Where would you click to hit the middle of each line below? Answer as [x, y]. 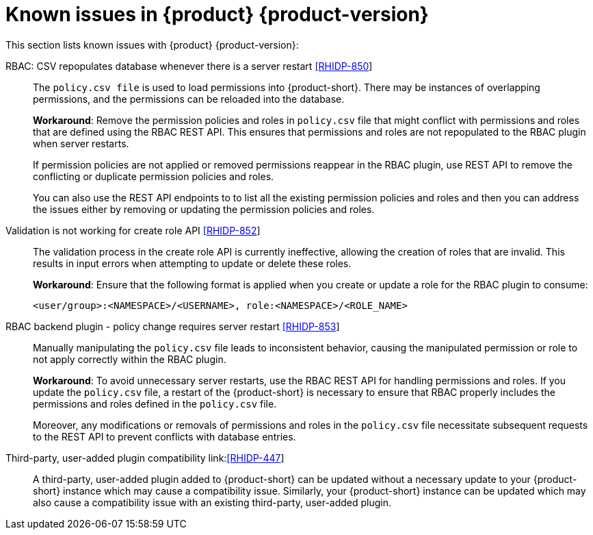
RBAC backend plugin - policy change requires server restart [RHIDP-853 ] [173, 326]
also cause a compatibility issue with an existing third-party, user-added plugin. [212, 502]
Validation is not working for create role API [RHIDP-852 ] [133, 230]
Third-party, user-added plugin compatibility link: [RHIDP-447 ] [145, 458]
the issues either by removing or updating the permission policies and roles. [204, 209]
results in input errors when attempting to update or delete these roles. [192, 263]
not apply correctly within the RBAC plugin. [130, 359]
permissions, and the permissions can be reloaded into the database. [189, 99]
